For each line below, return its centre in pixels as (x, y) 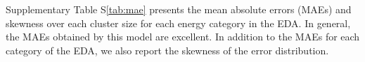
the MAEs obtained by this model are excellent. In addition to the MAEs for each (183, 37)
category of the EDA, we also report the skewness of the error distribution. (167, 50)
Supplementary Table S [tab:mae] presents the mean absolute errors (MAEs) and (179, 9)
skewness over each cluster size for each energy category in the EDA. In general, (178, 23)
